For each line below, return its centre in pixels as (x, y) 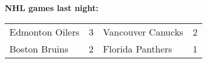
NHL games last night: (52, 8)
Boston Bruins (39, 48)
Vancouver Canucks (143, 32)
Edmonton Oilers (45, 32)
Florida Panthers (138, 48)
